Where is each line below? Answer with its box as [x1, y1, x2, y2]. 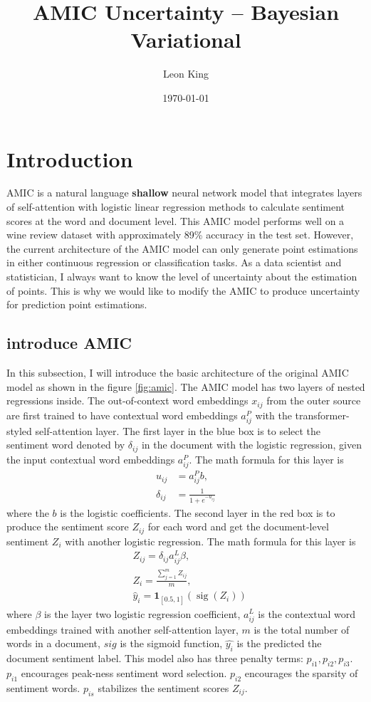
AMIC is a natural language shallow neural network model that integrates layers [6, 185, 362, 200]
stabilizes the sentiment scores [98, 680, 229, 695]
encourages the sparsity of [244, 665, 358, 680]
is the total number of [254, 622, 350, 636]
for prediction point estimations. [6, 297, 147, 312]
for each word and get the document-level [147, 519, 329, 534]
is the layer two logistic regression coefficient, [44, 606, 241, 621]
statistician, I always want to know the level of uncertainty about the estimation [6, 269, 357, 283]
